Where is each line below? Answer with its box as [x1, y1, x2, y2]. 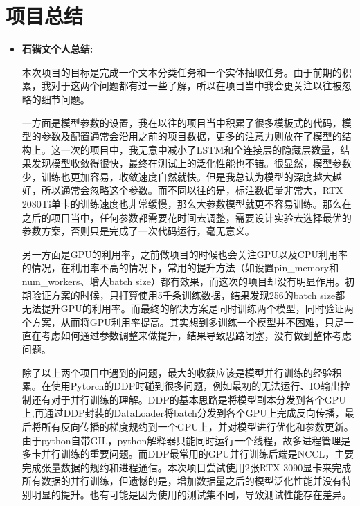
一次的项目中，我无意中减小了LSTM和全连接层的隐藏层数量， [60, 142, 341, 156]
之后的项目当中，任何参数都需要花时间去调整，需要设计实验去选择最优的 [21, 210, 352, 224]
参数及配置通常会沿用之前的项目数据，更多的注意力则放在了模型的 [41, 129, 342, 143]
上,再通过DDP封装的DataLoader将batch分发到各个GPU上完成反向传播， [21, 406, 345, 420]
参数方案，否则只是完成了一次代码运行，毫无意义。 [21, 224, 255, 238]
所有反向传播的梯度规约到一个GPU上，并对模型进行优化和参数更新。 [41, 419, 354, 433]
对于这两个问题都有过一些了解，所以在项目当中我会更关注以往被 [51, 78, 342, 93]
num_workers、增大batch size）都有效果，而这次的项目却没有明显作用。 [21, 274, 345, 289]
